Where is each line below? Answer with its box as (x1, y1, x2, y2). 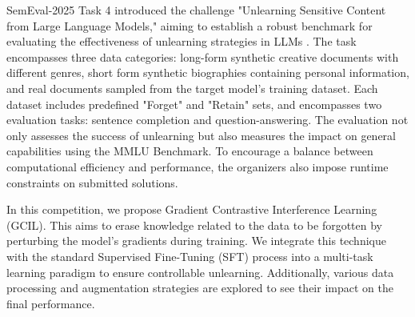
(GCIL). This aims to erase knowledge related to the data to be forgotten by (6, 216, 382, 233)
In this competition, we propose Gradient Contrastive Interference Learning (6, 201, 377, 218)
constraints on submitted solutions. (6, 174, 178, 191)
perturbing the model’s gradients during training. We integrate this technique (6, 232, 386, 249)
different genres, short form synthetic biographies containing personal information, (6, 64, 409, 81)
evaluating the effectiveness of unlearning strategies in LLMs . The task (6, 33, 357, 50)
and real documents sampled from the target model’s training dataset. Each (6, 79, 378, 96)
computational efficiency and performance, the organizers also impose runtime (6, 158, 389, 175)
